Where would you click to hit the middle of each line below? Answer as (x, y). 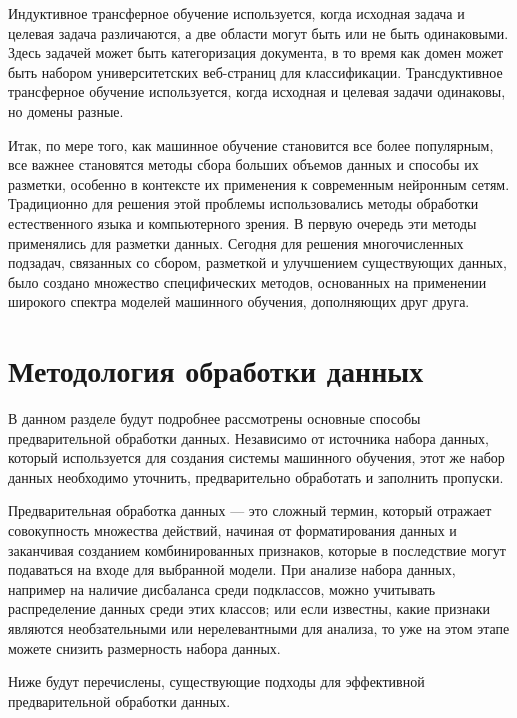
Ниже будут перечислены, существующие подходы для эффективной (216, 681)
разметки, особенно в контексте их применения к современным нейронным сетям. (259, 183)
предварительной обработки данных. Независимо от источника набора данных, (249, 437)
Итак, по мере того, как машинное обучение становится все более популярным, (251, 144)
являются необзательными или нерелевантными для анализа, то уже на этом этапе (259, 627)
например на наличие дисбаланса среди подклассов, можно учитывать (222, 588)
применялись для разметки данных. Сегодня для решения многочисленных (236, 242)
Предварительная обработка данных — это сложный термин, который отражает (250, 510)
